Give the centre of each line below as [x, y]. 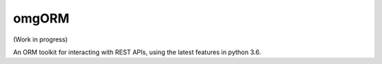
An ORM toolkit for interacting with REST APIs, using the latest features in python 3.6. [137, 52]
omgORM [41, 18]
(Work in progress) [40, 39]
